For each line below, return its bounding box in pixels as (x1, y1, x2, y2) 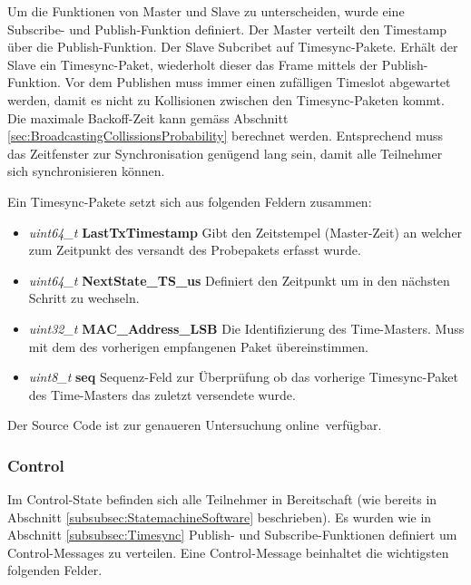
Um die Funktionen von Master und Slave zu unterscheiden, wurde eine (7, 2, 405, 20)
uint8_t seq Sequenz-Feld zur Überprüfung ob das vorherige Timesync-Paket (28, 367, 459, 386)
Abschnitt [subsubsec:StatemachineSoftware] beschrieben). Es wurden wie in (7, 507, 432, 526)
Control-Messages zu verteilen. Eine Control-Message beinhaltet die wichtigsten (7, 542, 449, 561)
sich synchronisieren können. (7, 161, 165, 180)
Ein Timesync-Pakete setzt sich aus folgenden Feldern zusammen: (7, 191, 372, 210)
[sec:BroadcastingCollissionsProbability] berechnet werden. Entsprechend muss (7, 126, 444, 145)
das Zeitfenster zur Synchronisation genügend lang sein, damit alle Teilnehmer (7, 143, 443, 162)
